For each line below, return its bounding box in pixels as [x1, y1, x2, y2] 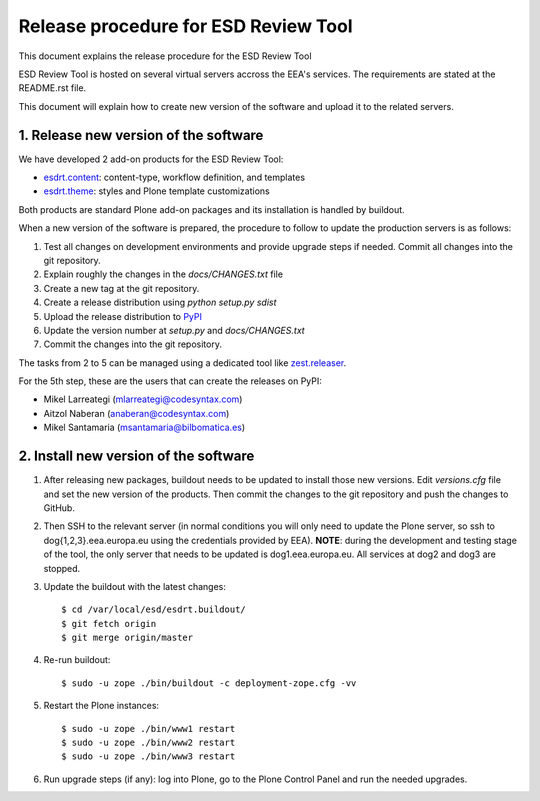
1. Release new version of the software [18, 126, 264, 144]
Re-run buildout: [43, 654, 111, 666]
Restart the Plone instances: [43, 700, 160, 712]
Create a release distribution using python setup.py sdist [43, 296, 277, 309]
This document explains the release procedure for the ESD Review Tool [18, 50, 312, 62]
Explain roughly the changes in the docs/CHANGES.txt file [43, 268, 284, 280]
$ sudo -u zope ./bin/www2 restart [61, 737, 236, 749]
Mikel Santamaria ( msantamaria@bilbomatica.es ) [43, 421, 246, 434]
